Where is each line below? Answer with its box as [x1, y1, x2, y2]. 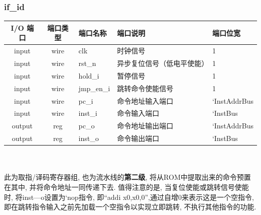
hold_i [78, 70, 99, 81]
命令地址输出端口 [117, 120, 174, 131]
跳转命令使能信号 [117, 83, 174, 93]
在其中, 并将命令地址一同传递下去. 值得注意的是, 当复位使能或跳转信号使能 [4, 181, 249, 192]
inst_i [78, 108, 97, 118]
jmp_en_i [78, 83, 110, 93]
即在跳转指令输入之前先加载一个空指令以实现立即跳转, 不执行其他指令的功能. [4, 201, 256, 212]
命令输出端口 [117, 133, 160, 144]
